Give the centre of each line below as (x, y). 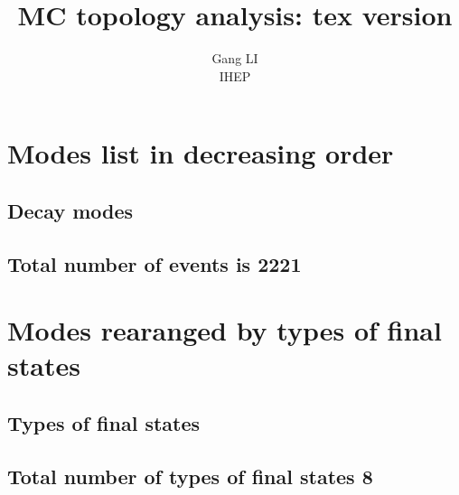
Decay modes (70, 210)
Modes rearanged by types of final (225, 330)
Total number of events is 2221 (155, 263)
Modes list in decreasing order (201, 153)
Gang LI (235, 58)
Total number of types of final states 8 (190, 476)
